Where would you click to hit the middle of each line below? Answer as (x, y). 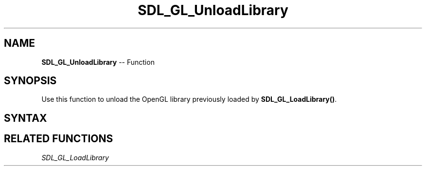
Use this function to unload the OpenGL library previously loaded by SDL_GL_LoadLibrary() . (189, 99)
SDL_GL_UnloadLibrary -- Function (98, 62)
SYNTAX (26, 118)
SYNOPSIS (30, 81)
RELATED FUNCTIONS (59, 139)
